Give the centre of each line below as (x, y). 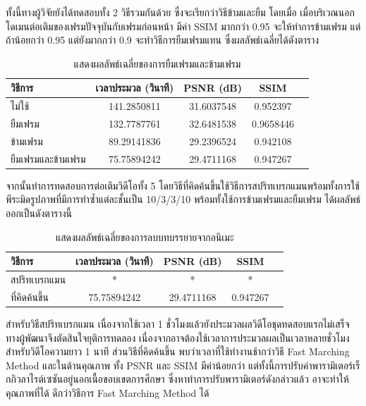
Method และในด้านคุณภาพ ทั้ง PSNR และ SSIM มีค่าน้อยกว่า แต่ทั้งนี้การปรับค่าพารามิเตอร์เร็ (183, 365)
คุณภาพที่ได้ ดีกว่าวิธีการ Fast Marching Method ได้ (108, 392)
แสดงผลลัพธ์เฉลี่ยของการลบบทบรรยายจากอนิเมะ (145, 236)
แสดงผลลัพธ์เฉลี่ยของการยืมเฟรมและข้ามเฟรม (157, 63)
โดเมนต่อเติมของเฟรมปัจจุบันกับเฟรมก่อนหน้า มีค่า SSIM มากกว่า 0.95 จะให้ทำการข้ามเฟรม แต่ (183, 26)
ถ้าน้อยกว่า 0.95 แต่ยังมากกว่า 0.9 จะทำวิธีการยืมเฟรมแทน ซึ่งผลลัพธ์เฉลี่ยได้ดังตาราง (163, 40)
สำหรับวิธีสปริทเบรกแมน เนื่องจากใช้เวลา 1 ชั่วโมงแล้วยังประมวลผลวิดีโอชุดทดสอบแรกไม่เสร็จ (178, 324)
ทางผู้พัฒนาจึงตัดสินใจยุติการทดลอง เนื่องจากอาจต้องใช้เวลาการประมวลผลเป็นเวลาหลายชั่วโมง (178, 337)
